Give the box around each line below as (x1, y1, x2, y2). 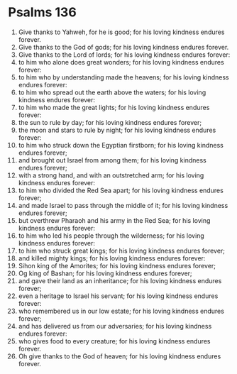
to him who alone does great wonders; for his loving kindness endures (18, 57, 224, 66)
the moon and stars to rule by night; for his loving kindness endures (18, 126, 216, 134)
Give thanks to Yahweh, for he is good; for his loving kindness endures (18, 28, 225, 36)
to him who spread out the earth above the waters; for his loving (18, 88, 206, 97)
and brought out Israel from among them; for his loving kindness (18, 155, 206, 164)
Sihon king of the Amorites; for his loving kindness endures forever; (18, 261, 216, 270)
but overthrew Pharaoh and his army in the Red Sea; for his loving (18, 216, 211, 224)
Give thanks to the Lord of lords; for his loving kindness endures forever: (18, 50, 231, 59)
